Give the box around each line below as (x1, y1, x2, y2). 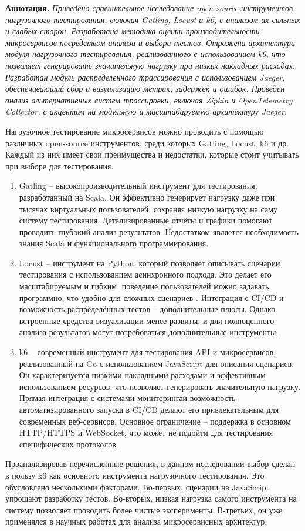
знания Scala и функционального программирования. (19, 237, 209, 249)
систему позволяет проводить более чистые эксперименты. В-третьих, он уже (5, 503, 283, 516)
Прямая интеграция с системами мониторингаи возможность (19, 392, 236, 404)
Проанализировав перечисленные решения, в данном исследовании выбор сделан (5, 457, 296, 470)
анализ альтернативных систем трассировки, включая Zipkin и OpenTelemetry (5, 93, 293, 106)
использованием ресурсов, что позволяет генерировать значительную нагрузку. (19, 380, 301, 392)
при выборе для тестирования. (5, 159, 114, 172)
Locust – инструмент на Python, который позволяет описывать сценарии (19, 256, 280, 269)
